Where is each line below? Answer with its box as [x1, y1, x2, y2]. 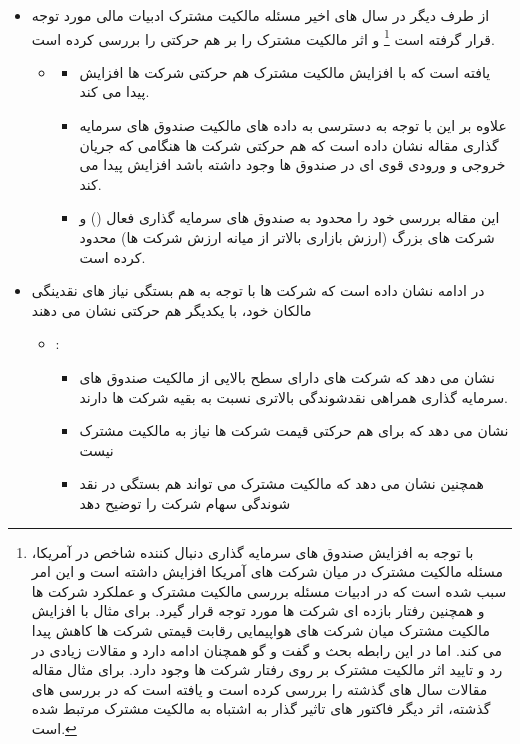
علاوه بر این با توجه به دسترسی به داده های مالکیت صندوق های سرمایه [79, 115, 507, 136]
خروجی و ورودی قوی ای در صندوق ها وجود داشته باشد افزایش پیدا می [79, 154, 506, 175]
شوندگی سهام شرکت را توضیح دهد [79, 492, 291, 513]
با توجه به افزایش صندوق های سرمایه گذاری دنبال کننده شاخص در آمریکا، [31, 541, 474, 562]
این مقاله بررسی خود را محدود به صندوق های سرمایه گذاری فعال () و [79, 207, 500, 228]
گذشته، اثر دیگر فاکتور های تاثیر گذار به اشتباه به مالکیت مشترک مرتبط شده [31, 698, 491, 719]
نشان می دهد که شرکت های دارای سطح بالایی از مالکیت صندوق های [79, 366, 495, 387]
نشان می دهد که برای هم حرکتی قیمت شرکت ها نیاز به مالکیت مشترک [79, 420, 509, 441]
